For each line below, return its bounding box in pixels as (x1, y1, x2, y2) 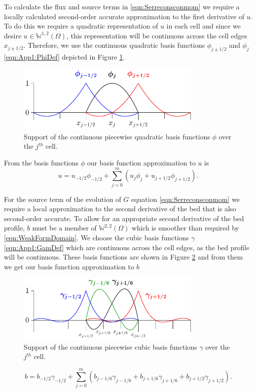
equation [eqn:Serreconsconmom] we (131, 194, 240, 204)
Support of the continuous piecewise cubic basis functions (24, 341, 197, 352)
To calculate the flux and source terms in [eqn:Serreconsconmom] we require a (4, 1, 240, 11)
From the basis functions (4, 157, 78, 167)
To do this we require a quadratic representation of (4, 21, 158, 31)
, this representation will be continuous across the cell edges (66, 30, 247, 40)
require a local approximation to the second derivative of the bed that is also (4, 203, 236, 214)
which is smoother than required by (132, 223, 239, 233)
